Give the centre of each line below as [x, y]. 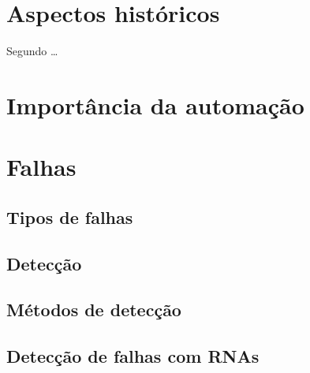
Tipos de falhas [70, 216]
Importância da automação [155, 104]
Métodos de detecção [94, 310]
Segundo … [32, 51]
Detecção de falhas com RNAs [133, 356]
